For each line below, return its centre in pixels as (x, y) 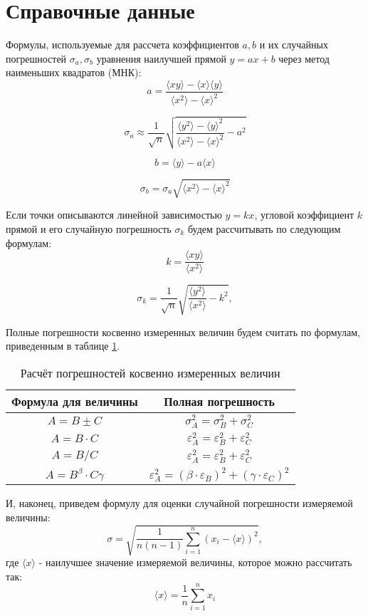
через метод (304, 58)
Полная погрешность (220, 402)
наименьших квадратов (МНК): (74, 72)
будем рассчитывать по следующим (264, 229)
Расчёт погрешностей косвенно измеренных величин (150, 373)
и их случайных (294, 45)
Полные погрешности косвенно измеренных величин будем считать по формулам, (183, 332)
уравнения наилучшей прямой (161, 58)
